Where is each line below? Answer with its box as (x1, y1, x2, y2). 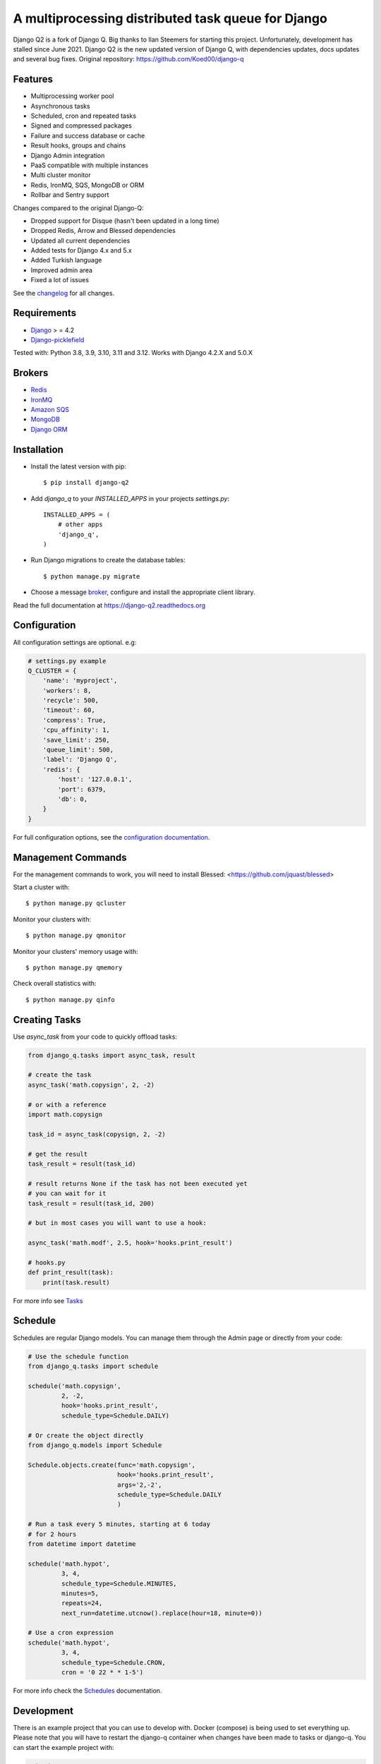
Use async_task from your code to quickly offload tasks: (13, 1032, 178, 1041)
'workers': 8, (42, 687, 92, 694)
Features (13, 73, 53, 85)
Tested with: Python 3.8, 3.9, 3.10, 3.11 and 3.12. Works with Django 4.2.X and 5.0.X (13, 349, 253, 357)
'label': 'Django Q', (42, 756, 118, 763)
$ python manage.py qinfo (25, 996, 116, 1003)
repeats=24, (61, 1599, 103, 1607)
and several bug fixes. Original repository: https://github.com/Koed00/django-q (13, 55, 244, 64)
